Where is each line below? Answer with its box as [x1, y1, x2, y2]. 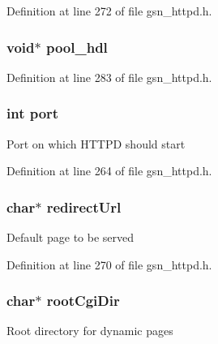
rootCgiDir [46, 290, 120, 311]
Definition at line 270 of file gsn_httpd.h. [6, 256, 212, 273]
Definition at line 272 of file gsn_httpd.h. [6, 2, 212, 19]
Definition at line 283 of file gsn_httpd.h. [6, 68, 212, 85]
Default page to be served [6, 229, 135, 246]
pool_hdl [45, 37, 108, 57]
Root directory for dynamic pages [6, 322, 173, 339]
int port [6, 103, 59, 123]
